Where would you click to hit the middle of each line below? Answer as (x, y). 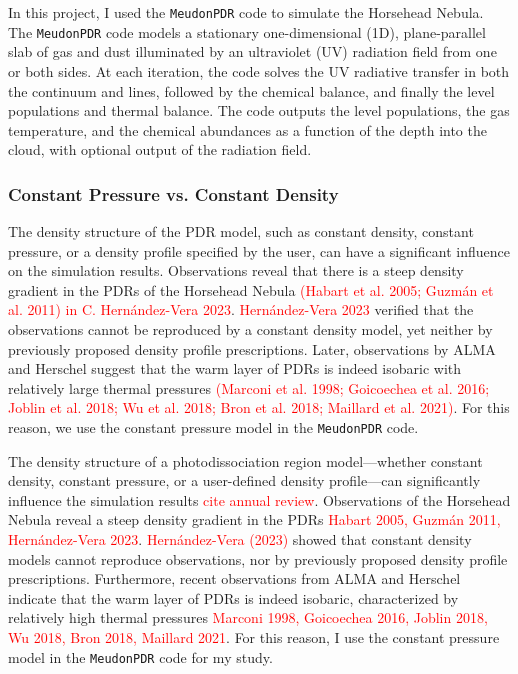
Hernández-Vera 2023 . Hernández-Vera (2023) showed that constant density (240, 539)
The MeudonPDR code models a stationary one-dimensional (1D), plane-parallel (247, 31)
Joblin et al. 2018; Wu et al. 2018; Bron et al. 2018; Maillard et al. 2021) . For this (259, 407)
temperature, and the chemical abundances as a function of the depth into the (247, 129)
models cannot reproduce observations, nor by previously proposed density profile (258, 558)
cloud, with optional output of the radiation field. (160, 149)
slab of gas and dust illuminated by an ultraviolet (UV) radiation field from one (252, 51)
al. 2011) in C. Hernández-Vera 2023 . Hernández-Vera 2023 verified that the (241, 309)
